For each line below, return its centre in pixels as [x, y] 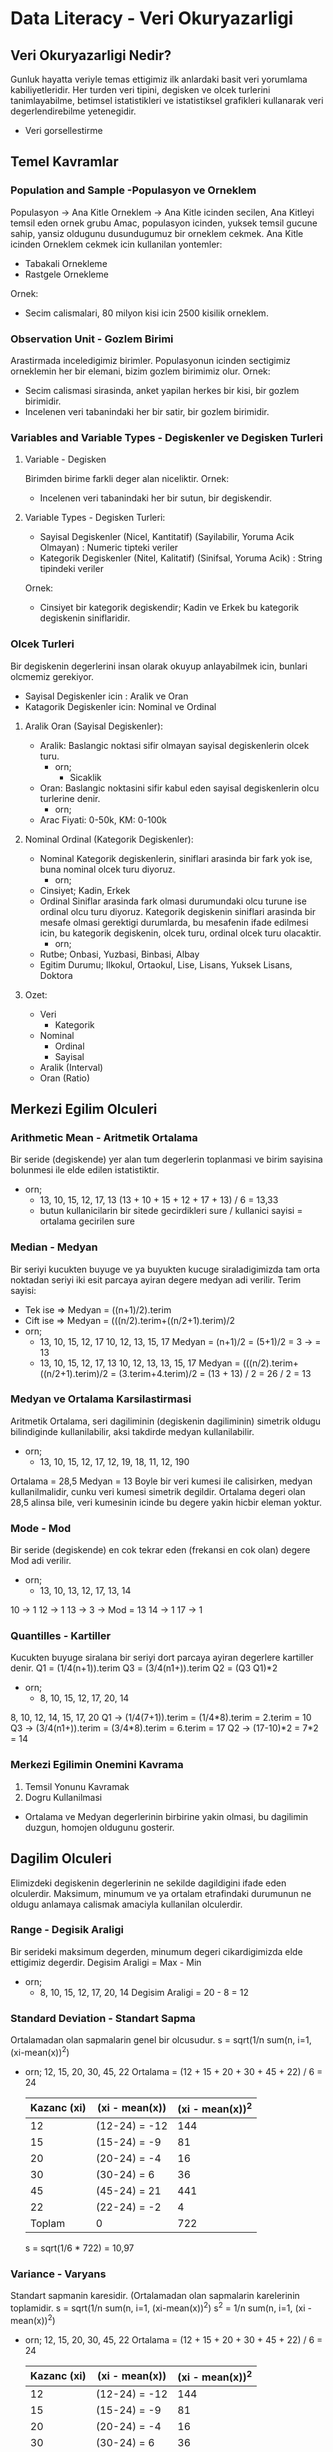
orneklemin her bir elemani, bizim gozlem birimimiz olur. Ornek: [140, 371]
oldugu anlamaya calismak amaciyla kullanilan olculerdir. [126, 1904]
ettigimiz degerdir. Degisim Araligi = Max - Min [106, 1962]
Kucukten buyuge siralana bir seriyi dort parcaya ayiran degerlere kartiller [162, 1658]
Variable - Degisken [65, 459]
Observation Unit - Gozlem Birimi [92, 339]
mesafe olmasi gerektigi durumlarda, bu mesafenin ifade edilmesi [174, 922]
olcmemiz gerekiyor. [52, 676]
